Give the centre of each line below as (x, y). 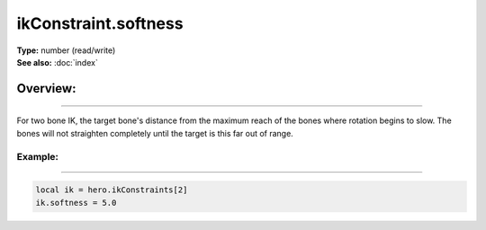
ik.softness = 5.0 (76, 203)
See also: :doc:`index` (57, 62)
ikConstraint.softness (100, 23)
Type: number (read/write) (66, 50)
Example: (37, 156)
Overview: (46, 88)
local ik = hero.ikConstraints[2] (112, 190)
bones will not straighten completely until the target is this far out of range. (155, 133)
